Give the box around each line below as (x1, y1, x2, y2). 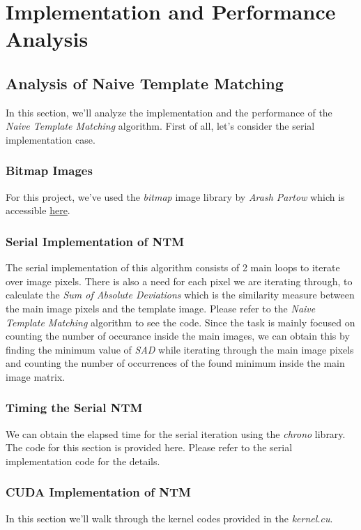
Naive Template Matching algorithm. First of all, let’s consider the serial (6, 119, 315, 133)
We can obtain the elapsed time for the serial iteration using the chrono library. (6, 426, 346, 441)
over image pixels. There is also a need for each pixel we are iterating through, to (6, 273, 353, 288)
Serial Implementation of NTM (6, 232, 185, 250)
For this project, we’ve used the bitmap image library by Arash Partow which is (6, 189, 345, 204)
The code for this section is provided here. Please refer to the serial (6, 440, 293, 455)
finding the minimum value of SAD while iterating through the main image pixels (6, 342, 354, 356)
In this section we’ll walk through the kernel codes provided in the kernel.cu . (6, 510, 333, 525)
